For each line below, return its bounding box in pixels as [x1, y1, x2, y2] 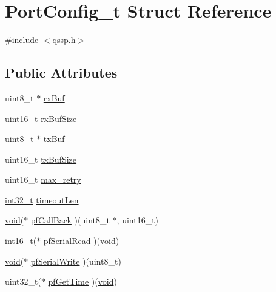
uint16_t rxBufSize [5, 112, 77, 124]
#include [5, 33, 39, 46]
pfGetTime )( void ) [48, 275, 117, 288]
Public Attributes [5, 63, 118, 82]
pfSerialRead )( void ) [43, 234, 119, 247]
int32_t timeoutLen [5, 193, 79, 206]
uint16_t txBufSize [5, 152, 77, 165]
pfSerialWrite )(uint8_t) [30, 254, 121, 267]
